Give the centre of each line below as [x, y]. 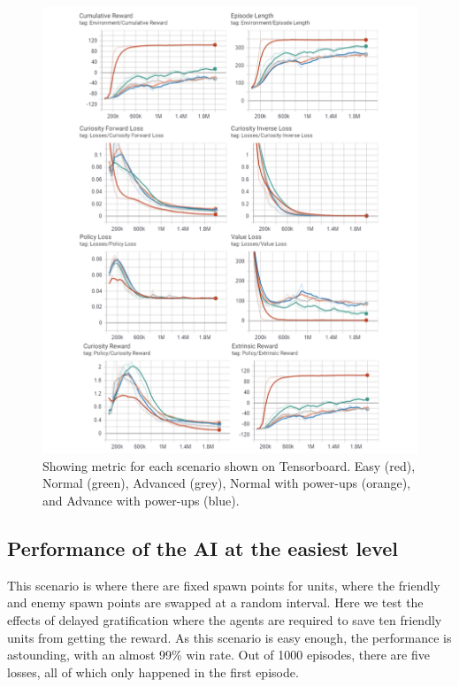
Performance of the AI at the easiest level [203, 548]
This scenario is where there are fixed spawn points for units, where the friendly [224, 585]
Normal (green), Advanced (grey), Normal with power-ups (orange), [227, 483]
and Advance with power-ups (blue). [141, 501]
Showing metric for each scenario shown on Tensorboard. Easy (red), [229, 465]
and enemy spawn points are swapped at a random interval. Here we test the [215, 602]
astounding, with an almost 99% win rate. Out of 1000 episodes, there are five [218, 655]
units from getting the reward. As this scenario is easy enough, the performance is [229, 637]
